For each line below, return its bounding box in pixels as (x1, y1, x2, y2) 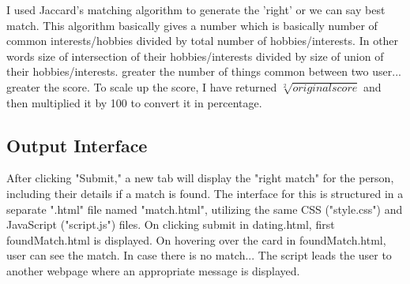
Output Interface (6, 133, 148, 157)
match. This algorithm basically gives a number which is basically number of (6, 17, 378, 33)
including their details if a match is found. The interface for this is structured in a (6, 185, 404, 201)
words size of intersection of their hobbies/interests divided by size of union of (6, 47, 384, 64)
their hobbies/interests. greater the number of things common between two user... (6, 63, 401, 80)
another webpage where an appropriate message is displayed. (6, 262, 300, 278)
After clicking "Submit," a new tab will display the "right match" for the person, (6, 170, 394, 186)
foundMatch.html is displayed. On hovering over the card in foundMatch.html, (6, 231, 386, 248)
